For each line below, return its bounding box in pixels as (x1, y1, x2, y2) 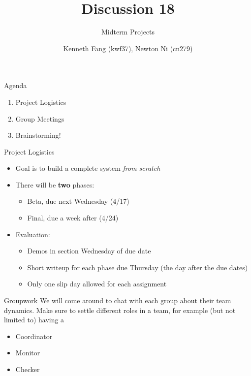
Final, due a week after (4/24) (27, 213, 119, 223)
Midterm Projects (101, 27, 155, 37)
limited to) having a (4, 314, 64, 325)
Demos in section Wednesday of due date (27, 246, 151, 256)
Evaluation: (15, 229, 50, 239)
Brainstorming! (15, 130, 61, 140)
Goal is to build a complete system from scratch (15, 163, 160, 173)
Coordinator (15, 331, 53, 341)
